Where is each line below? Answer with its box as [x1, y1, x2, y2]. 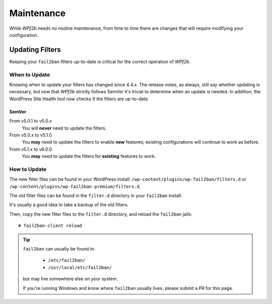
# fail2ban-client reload [18, 223, 83, 229]
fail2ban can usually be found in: [23, 246, 95, 252]
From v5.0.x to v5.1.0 [9, 132, 52, 138]
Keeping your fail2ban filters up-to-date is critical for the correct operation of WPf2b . [9, 58, 191, 65]
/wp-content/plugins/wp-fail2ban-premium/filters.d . [9, 183, 141, 189]
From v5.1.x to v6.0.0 [9, 146, 52, 152]
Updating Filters [9, 45, 61, 54]
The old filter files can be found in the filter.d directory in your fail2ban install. [9, 193, 182, 199]
